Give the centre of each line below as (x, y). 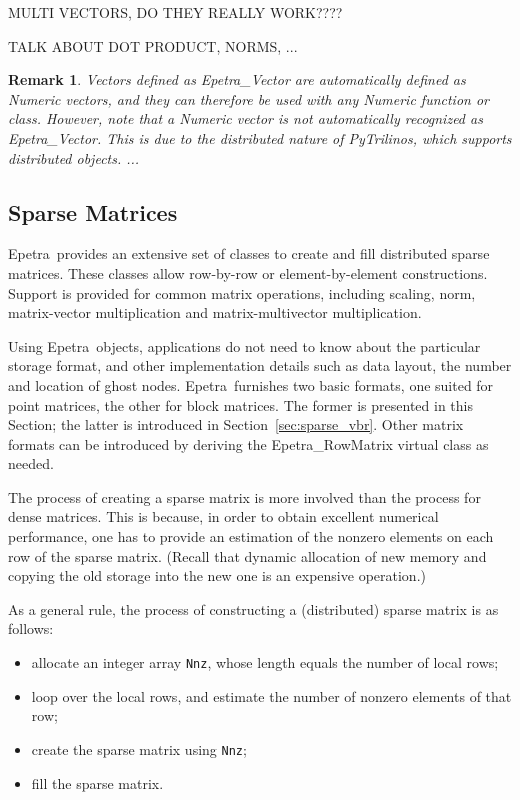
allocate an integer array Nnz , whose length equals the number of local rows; (265, 662)
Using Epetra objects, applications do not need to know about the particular (244, 345)
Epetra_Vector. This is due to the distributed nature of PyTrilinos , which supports (260, 137)
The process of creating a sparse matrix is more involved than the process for (244, 496)
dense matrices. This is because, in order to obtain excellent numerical (223, 516)
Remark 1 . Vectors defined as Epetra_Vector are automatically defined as (237, 79)
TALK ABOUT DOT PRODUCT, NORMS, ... (153, 45)
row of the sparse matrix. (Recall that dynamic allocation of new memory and (247, 555)
